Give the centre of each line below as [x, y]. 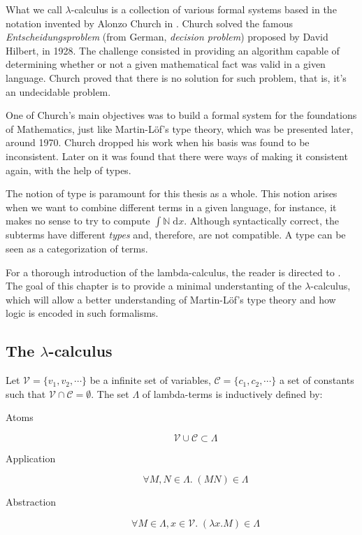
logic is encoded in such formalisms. [82, 313]
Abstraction [31, 502]
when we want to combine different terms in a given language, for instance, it [171, 207]
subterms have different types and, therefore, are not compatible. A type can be [176, 235]
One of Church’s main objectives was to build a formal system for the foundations [181, 115]
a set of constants [317, 380]
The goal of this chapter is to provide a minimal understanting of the [154, 286]
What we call [34, 9]
